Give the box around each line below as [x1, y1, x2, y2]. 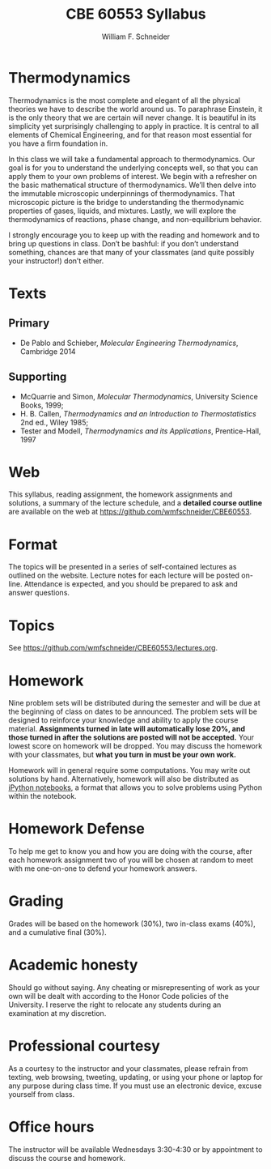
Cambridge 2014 [19, 346, 76, 356]
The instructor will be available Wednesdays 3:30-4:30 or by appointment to [8, 1144, 263, 1154]
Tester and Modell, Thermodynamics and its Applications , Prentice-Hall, [19, 426, 261, 436]
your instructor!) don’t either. [8, 256, 104, 266]
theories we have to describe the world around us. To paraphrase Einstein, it [8, 104, 263, 113]
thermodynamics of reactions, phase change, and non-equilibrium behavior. [8, 214, 262, 224]
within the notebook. [8, 791, 77, 801]
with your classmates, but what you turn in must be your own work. [8, 750, 237, 760]
